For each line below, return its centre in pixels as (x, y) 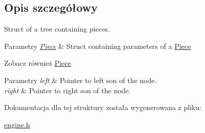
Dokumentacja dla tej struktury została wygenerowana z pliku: (103, 107)
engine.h (17, 124)
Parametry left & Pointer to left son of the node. (80, 80)
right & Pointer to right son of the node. (67, 90)
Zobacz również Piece (38, 63)
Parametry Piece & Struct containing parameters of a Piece (98, 46)
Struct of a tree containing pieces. (57, 29)
